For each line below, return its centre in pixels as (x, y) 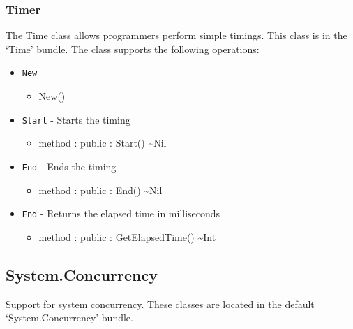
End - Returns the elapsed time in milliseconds (121, 213)
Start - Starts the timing (76, 119)
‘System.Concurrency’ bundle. (69, 317)
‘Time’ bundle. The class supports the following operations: (133, 49)
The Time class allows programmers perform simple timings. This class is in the (176, 35)
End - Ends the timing (69, 166)
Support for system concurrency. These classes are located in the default (160, 304)
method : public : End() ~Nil (100, 190)
